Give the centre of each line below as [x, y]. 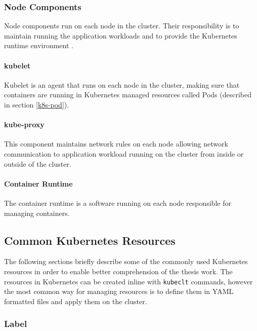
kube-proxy [24, 124]
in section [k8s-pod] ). [37, 104]
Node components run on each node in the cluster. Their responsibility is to [122, 26]
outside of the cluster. [38, 163]
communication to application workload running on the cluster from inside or [124, 153]
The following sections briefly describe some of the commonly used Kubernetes [126, 261]
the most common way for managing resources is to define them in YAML [119, 291]
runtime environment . [39, 45]
